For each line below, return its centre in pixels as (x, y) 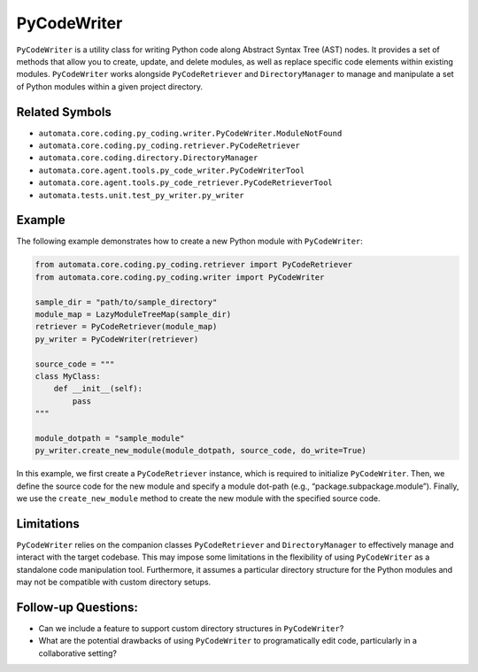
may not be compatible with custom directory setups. (114, 582)
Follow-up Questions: (77, 607)
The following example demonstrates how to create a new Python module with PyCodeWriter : (189, 241)
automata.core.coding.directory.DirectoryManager (148, 158)
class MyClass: (68, 376)
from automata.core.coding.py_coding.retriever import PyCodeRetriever (194, 265)
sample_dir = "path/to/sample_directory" (126, 302)
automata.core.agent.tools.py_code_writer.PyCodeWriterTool (172, 170)
